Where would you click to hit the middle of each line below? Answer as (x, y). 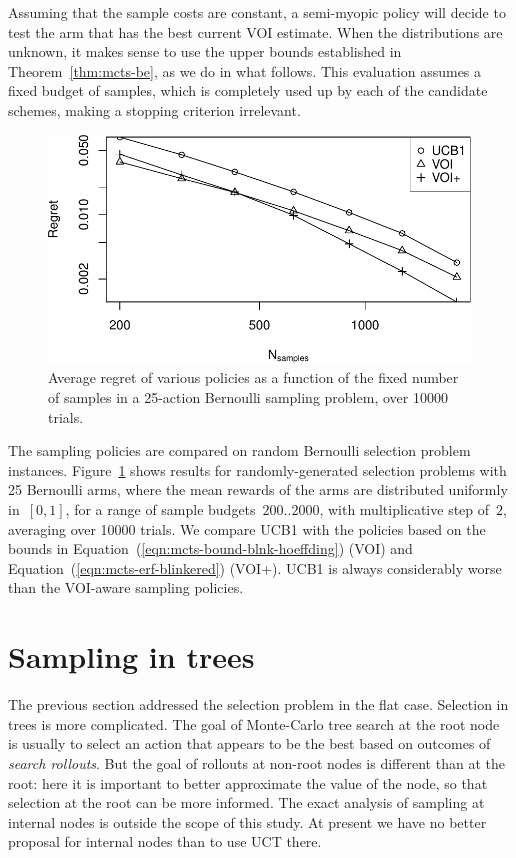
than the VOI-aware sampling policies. (126, 587)
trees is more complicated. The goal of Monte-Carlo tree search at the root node (254, 723)
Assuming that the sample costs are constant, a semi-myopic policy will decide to (257, 12)
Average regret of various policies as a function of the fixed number (253, 377)
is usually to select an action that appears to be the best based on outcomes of (249, 743)
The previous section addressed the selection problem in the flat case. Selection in (258, 704)
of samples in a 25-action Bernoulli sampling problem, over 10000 (248, 397)
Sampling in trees (131, 656)
